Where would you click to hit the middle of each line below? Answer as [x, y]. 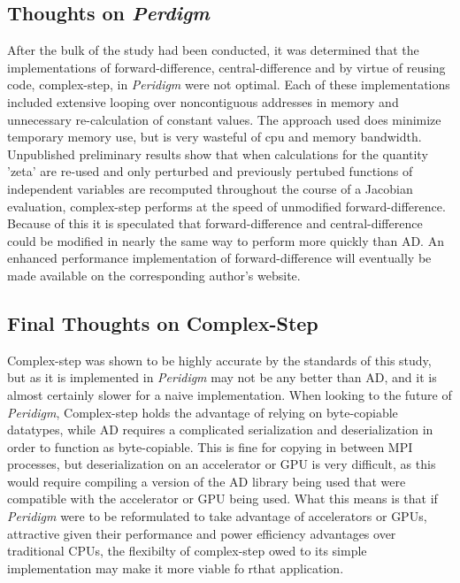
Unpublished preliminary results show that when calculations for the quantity [218, 153]
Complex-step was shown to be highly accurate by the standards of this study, [219, 360]
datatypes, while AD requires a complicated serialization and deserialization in [220, 430]
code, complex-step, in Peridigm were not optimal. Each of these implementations [229, 84]
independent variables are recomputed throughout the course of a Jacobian [210, 188]
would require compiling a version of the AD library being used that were [207, 481]
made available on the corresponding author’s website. [154, 275]
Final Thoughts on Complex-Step [163, 322]
